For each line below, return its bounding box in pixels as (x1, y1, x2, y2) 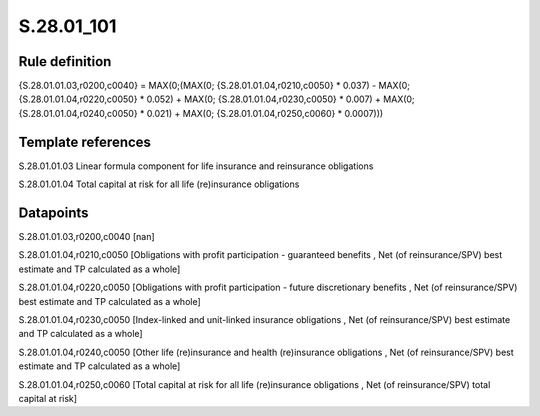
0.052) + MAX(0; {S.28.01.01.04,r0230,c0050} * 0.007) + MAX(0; (146, 93, 415, 105)
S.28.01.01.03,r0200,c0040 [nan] (18, 231, 155, 243)
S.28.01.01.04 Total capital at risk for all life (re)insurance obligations (18, 178, 300, 190)
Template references (18, 133, 152, 150)
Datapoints (18, 204, 89, 221)
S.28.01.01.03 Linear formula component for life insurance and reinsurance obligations (18, 160, 374, 172)
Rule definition (18, 53, 112, 70)
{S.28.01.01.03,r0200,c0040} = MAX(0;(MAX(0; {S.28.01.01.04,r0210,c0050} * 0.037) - (18, 80, 377, 92)
